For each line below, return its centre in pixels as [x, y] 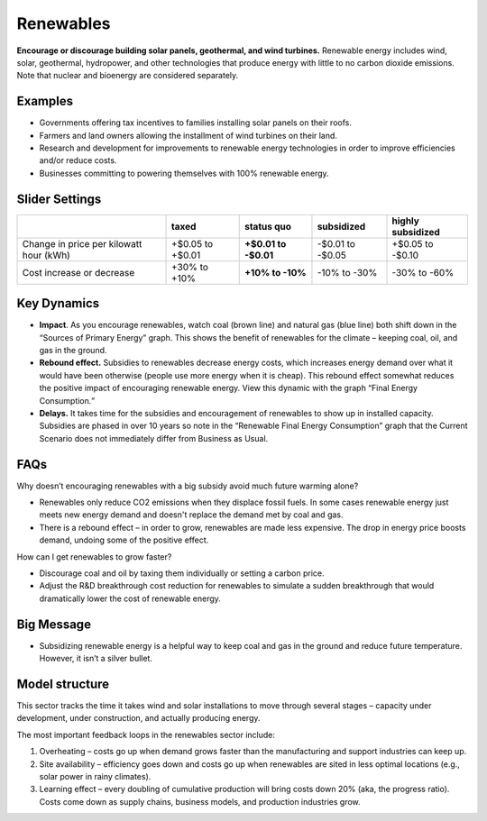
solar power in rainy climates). [95, 776]
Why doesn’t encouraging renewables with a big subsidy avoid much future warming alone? [188, 486]
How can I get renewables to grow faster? [94, 556]
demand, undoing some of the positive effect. [124, 540]
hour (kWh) [46, 255]
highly [405, 221]
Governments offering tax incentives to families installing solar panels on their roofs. [195, 123]
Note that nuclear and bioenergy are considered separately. [128, 76]
